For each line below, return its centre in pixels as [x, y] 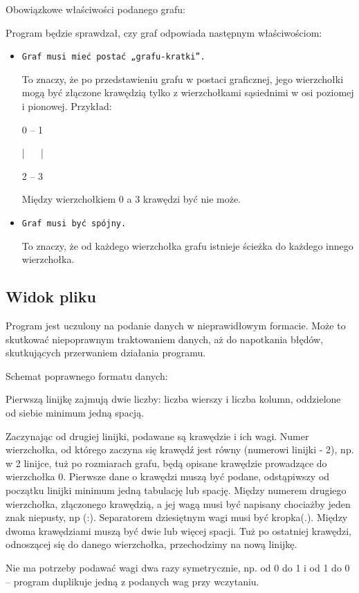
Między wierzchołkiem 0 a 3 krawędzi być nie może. [131, 199]
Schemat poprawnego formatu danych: [87, 375]
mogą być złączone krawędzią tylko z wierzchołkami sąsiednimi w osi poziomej [188, 92]
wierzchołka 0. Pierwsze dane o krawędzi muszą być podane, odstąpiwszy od [168, 476]
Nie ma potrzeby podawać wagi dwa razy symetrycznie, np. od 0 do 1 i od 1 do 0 [178, 567]
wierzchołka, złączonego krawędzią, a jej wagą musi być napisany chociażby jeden [178, 503]
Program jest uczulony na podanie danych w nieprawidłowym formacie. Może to [176, 326]
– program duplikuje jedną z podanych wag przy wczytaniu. [132, 581]
